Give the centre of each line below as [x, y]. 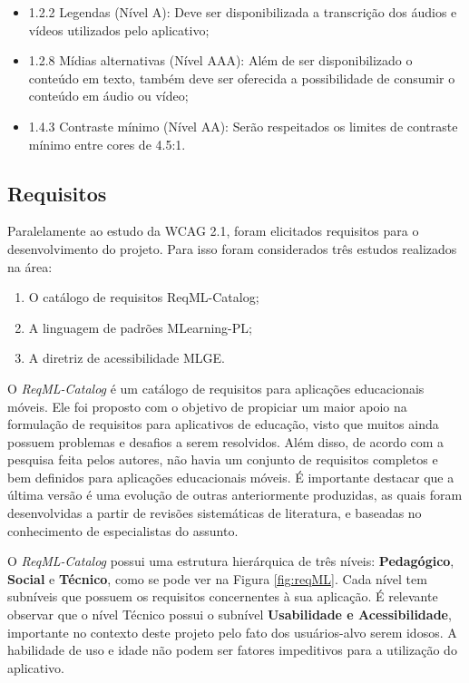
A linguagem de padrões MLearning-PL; [140, 327]
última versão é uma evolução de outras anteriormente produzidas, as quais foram [235, 495]
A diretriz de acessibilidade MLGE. [127, 358]
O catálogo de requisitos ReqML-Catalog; [144, 297]
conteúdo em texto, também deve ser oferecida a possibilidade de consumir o [242, 78]
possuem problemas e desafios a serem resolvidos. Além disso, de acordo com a [226, 441]
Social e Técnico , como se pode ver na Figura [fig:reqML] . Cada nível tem [217, 578]
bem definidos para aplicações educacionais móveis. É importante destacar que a [231, 477]
